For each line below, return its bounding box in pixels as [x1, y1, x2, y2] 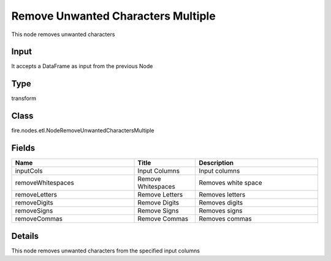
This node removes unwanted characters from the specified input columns [11, 247, 200, 254]
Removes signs [199, 206, 243, 215]
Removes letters [199, 191, 246, 199]
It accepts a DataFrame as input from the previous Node [11, 62, 153, 70]
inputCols [15, 167, 43, 175]
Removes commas [199, 214, 252, 223]
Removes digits [199, 199, 243, 207]
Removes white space [199, 178, 262, 187]
